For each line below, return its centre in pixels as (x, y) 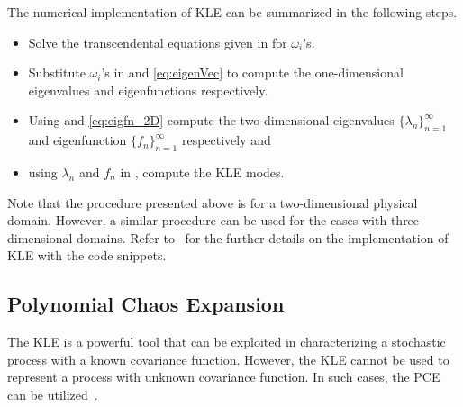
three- (407, 220)
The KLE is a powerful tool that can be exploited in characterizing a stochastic (227, 342)
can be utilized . (53, 394)
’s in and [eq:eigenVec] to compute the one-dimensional (252, 72)
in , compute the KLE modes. (202, 172)
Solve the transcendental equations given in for (158, 42)
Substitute (57, 72)
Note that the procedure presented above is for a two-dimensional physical (213, 202)
